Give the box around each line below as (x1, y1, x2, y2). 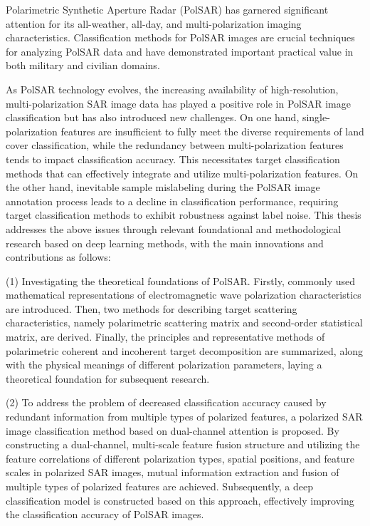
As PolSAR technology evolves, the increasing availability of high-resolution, (6, 81, 339, 96)
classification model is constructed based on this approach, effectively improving (6, 493, 354, 507)
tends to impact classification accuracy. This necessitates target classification (6, 151, 340, 166)
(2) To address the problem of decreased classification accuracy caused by (6, 395, 327, 410)
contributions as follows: (6, 249, 111, 264)
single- (302, 110, 330, 125)
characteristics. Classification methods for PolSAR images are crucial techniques (6, 30, 355, 45)
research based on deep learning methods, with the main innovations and (6, 235, 324, 250)
